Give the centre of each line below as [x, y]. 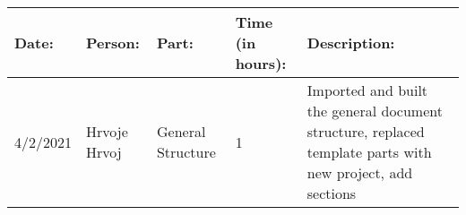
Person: [113, 43]
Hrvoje [107, 131]
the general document [375, 111]
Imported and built [367, 90]
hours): [261, 63]
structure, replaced [366, 131]
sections [332, 193]
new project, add [360, 172]
